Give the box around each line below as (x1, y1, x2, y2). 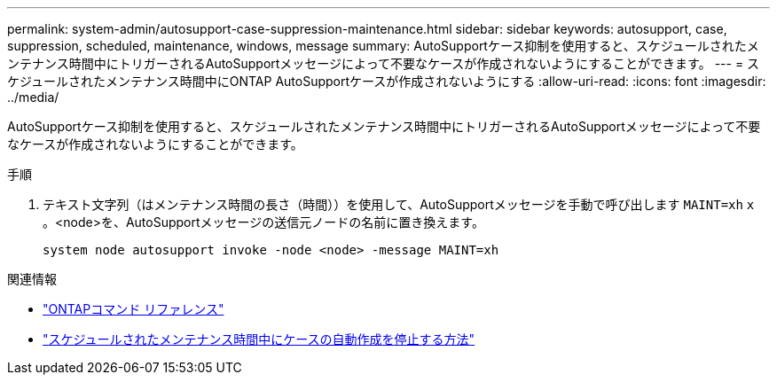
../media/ (7, 90, 59, 105)
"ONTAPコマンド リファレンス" (43, 301, 224, 316)
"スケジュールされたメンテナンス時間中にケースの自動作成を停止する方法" (43, 331, 475, 347)
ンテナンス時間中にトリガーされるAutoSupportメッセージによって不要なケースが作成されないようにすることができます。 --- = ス (7, 56, 760, 71)
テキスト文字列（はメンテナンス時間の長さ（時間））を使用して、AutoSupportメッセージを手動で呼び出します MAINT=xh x (43, 197, 755, 212)
